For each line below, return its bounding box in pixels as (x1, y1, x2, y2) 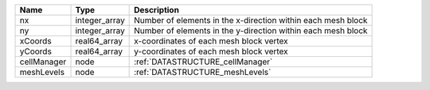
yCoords (19, 46, 52, 57)
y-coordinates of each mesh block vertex (134, 46, 288, 57)
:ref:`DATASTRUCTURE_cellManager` (134, 56, 273, 67)
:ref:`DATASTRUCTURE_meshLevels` (134, 67, 272, 77)
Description (134, 5, 179, 15)
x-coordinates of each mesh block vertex (134, 36, 288, 47)
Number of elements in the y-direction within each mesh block (134, 25, 368, 36)
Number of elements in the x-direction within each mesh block (134, 15, 368, 25)
